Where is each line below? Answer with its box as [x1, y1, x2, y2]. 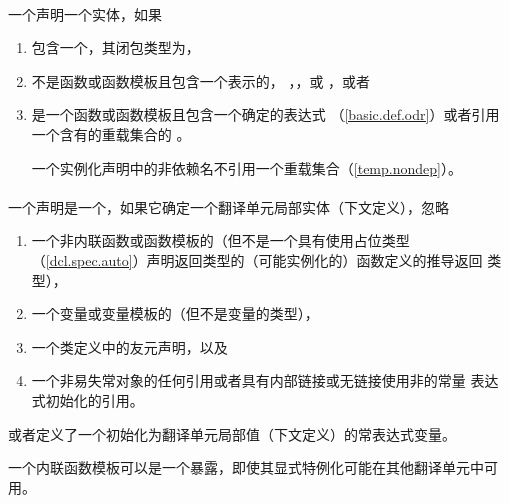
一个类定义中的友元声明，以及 [31, 336, 228, 357]
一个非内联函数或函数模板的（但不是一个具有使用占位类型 [31, 230, 410, 251]
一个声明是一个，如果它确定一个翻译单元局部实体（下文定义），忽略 [8, 196, 449, 217]
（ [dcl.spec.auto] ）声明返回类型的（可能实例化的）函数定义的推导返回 [31, 249, 483, 270]
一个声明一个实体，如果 [8, 3, 162, 24]
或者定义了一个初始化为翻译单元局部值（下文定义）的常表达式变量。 [8, 423, 456, 444]
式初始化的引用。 [31, 389, 144, 410]
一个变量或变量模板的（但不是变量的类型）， [31, 303, 319, 324]
